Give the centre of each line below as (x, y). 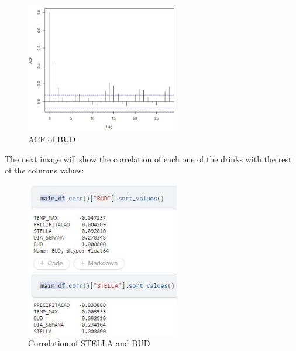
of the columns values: (44, 170)
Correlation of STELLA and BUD (89, 343)
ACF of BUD (52, 139)
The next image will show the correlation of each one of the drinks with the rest (148, 159)
